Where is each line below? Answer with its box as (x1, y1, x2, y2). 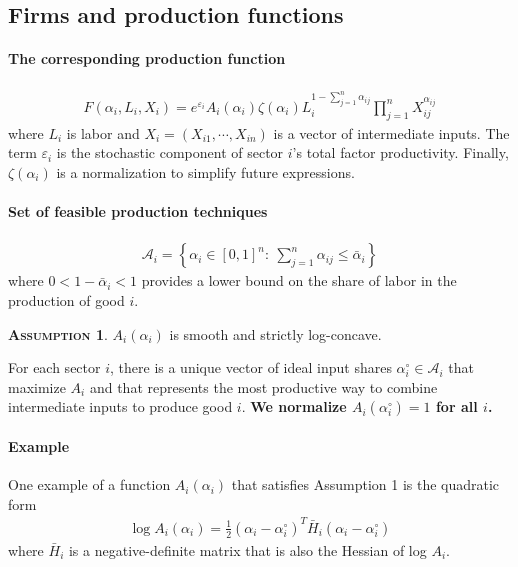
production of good (8, 289, 125, 310)
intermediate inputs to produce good (8, 396, 233, 417)
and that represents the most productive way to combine (89, 376, 438, 397)
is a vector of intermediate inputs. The (273, 122, 510, 143)
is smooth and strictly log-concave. (169, 323, 382, 344)
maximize (8, 376, 66, 397)
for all (435, 396, 478, 417)
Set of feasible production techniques (8, 201, 268, 222)
